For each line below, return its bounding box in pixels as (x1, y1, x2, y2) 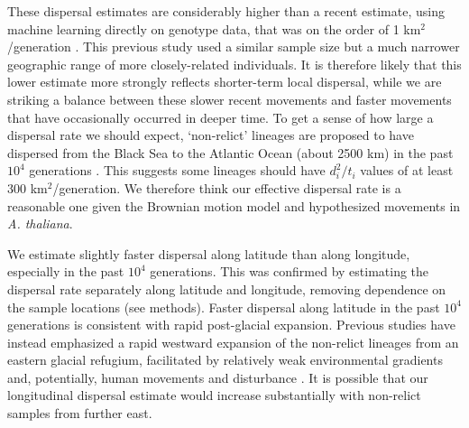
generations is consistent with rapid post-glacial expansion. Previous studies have (7, 315, 455, 334)
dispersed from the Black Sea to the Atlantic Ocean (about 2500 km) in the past (7, 143, 454, 162)
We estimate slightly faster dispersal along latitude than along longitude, (7, 244, 410, 263)
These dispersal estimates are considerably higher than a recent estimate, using (7, 2, 445, 20)
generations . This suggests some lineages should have (29, 161, 326, 180)
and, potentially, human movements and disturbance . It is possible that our (7, 368, 428, 386)
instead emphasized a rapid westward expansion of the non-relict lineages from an (7, 332, 459, 351)
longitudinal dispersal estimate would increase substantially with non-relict (7, 386, 421, 405)
